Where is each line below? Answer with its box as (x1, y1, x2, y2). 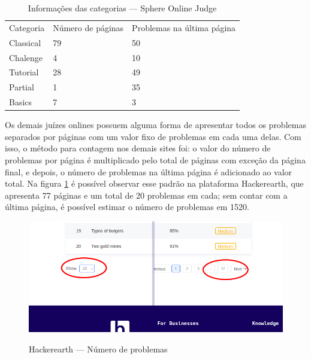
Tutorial (9, 66, 39, 78)
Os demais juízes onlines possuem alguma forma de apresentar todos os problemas (5, 118, 306, 131)
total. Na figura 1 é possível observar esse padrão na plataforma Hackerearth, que (5, 177, 304, 190)
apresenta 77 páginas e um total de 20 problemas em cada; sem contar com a (5, 188, 288, 201)
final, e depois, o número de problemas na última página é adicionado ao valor (5, 165, 292, 178)
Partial (9, 81, 34, 93)
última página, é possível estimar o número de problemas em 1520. (5, 200, 249, 213)
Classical (9, 36, 41, 48)
